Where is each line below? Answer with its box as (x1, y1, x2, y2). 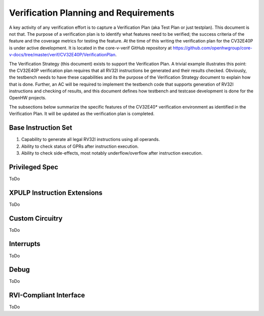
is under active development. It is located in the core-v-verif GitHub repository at (9, 45, 172, 51)
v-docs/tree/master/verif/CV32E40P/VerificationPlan (9, 52, 116, 58)
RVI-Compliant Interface (9, 291, 85, 299)
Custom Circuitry (9, 214, 63, 223)
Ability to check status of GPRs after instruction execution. (21, 143, 139, 149)
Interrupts (9, 240, 41, 248)
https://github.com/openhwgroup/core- (173, 45, 253, 51)
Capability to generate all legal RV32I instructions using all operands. (21, 136, 160, 142)
